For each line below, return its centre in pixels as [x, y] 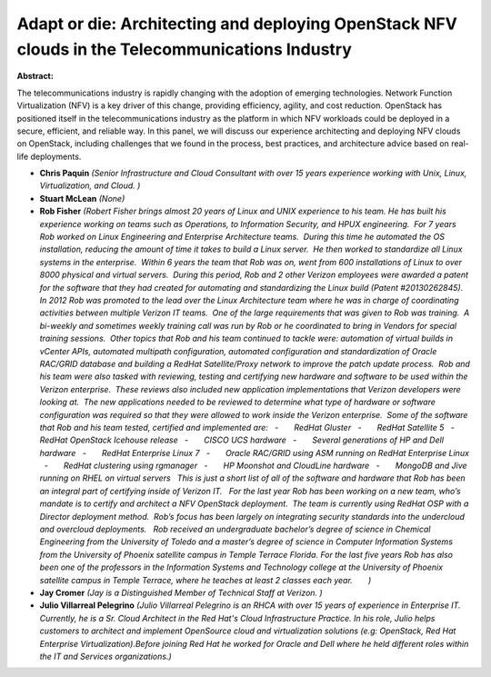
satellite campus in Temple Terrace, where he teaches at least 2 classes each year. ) [205, 580]
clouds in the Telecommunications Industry [184, 49]
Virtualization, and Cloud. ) [90, 185]
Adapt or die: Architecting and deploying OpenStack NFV [237, 24]
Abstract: [35, 76]
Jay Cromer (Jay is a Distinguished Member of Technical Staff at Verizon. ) [181, 592]
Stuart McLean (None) [82, 198]
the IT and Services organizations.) [105, 656]
